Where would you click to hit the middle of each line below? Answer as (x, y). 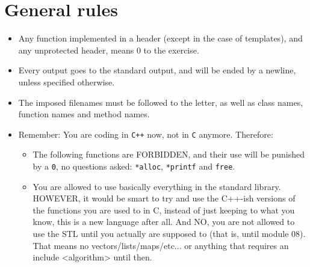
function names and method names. (84, 114)
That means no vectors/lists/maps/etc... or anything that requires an (161, 245)
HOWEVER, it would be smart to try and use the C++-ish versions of (164, 198)
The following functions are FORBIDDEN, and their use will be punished (169, 154)
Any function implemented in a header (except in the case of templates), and (160, 38)
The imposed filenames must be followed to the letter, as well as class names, (161, 102)
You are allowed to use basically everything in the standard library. (157, 186)
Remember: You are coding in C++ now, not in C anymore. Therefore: (146, 134)
